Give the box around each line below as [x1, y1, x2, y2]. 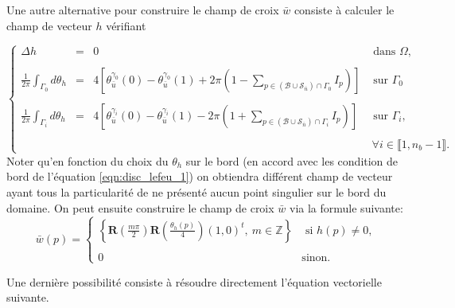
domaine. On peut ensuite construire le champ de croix [6, 199, 274, 216]
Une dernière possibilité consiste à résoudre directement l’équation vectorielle [6, 273, 382, 290]
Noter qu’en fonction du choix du [6, 152, 169, 169]
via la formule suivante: [290, 199, 403, 216]
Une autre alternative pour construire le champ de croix [6, 2, 279, 18]
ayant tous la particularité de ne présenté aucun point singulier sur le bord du [6, 184, 387, 201]
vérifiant [106, 17, 146, 33]
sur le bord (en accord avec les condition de [185, 152, 399, 169]
